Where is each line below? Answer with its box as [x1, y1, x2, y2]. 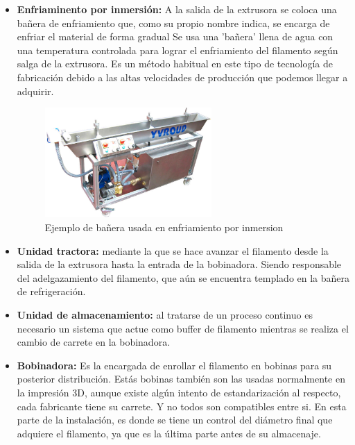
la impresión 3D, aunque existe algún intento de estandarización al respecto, [17, 385, 341, 399]
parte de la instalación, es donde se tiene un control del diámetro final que [17, 412, 333, 427]
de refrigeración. [17, 284, 86, 299]
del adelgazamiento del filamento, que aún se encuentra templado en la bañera [17, 270, 350, 285]
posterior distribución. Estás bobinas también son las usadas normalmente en [17, 371, 345, 386]
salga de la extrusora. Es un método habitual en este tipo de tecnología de [17, 56, 333, 71]
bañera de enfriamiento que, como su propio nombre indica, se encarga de [17, 15, 330, 30]
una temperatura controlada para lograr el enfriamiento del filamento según [17, 42, 338, 57]
